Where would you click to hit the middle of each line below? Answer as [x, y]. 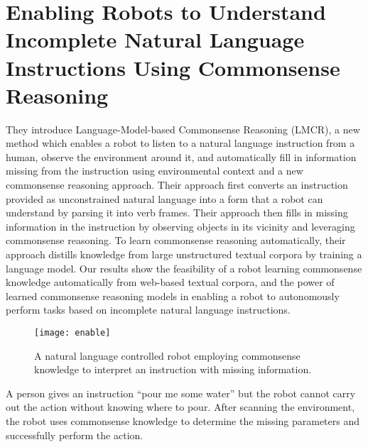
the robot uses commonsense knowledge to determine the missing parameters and [183, 421]
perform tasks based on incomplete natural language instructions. [148, 310]
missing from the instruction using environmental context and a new [155, 171]
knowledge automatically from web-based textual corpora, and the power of [170, 282]
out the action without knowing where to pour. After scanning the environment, [180, 407]
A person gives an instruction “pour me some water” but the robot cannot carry [181, 393]
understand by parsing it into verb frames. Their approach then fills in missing [177, 213]
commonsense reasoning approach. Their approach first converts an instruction [177, 185]
